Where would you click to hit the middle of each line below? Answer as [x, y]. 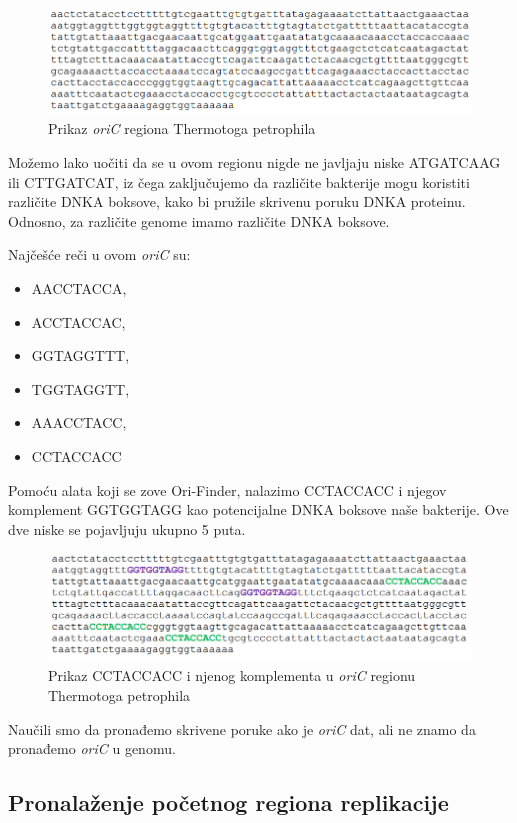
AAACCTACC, [79, 422]
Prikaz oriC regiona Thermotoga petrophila [182, 128]
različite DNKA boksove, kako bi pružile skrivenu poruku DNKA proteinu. [237, 201]
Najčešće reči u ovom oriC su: [99, 254]
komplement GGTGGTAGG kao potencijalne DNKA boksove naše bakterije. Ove [258, 509]
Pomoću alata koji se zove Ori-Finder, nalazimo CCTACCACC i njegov [227, 489]
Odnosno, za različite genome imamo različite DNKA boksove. [199, 220]
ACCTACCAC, [78, 321]
